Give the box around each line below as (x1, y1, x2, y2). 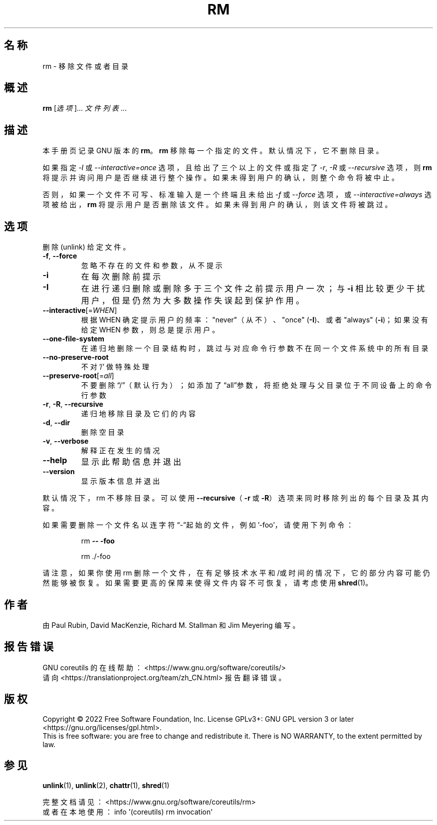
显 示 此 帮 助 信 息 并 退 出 (81, 457, 182, 467)
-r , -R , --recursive (42, 400, 103, 409)
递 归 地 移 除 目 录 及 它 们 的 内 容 (81, 409, 196, 418)
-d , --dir (42, 418, 70, 427)
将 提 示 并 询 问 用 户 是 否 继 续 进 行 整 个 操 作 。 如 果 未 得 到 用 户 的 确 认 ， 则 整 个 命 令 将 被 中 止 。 (42, 173, 399, 182)
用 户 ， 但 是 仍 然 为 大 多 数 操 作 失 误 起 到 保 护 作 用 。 (81, 295, 304, 306)
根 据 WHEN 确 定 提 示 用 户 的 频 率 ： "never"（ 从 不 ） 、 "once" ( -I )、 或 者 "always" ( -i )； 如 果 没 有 (81, 315, 429, 324)
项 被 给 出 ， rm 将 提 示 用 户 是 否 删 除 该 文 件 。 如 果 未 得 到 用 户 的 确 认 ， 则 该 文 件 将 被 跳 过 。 (42, 200, 392, 209)
